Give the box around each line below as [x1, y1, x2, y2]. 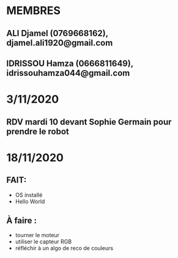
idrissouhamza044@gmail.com [6, 68, 130, 78]
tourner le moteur [15, 232, 60, 239]
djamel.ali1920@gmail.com [6, 37, 113, 48]
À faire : [6, 215, 37, 226]
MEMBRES [6, 4, 61, 18]
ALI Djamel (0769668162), [6, 28, 108, 39]
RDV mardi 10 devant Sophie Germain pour [6, 117, 172, 127]
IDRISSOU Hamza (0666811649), [6, 58, 133, 68]
